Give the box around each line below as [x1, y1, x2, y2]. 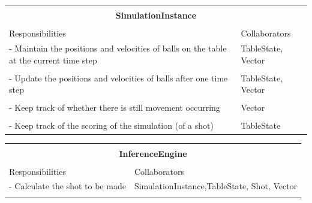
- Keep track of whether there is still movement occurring [9, 101, 220, 114]
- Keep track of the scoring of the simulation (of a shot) [9, 119, 214, 132]
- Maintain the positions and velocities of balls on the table [9, 41, 227, 54]
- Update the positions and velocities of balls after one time [9, 71, 228, 84]
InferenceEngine [119, 147, 187, 159]
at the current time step [9, 53, 97, 66]
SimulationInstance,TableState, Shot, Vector [134, 180, 298, 192]
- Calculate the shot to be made [9, 180, 126, 192]
